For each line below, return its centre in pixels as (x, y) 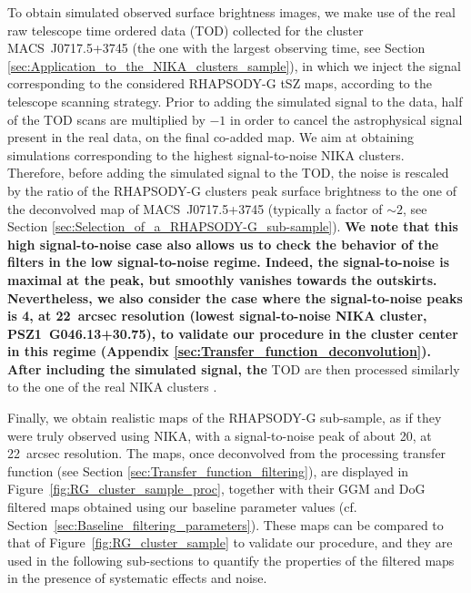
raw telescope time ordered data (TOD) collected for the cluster (185, 30)
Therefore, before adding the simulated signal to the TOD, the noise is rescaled (228, 173)
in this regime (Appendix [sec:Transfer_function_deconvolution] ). (220, 351)
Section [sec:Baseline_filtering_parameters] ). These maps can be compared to (225, 524)
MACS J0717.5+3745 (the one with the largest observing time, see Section (216, 48)
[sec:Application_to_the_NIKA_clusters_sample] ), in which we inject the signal (234, 65)
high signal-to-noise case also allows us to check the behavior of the (223, 244)
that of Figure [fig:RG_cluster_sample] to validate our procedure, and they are (230, 542)
